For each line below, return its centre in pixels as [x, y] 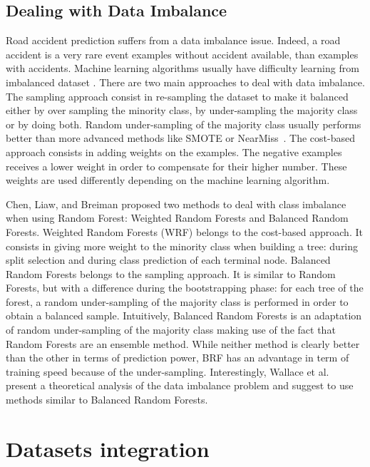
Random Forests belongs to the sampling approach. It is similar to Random [171, 273]
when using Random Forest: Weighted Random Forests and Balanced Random [177, 218]
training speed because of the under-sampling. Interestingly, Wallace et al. [168, 371]
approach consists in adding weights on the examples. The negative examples [174, 152]
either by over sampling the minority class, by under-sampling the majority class [182, 110]
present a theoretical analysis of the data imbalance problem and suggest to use [180, 385]
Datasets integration [108, 448]
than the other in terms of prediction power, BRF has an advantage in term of [178, 358]
